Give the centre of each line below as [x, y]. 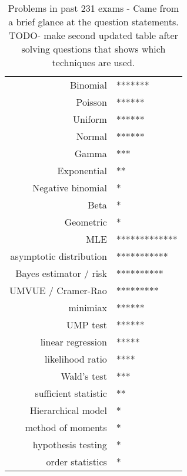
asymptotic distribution [59, 256]
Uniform [90, 119]
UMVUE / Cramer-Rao [58, 290]
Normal [91, 136]
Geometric [86, 222]
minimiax [88, 307]
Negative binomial [70, 188]
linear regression [74, 342]
